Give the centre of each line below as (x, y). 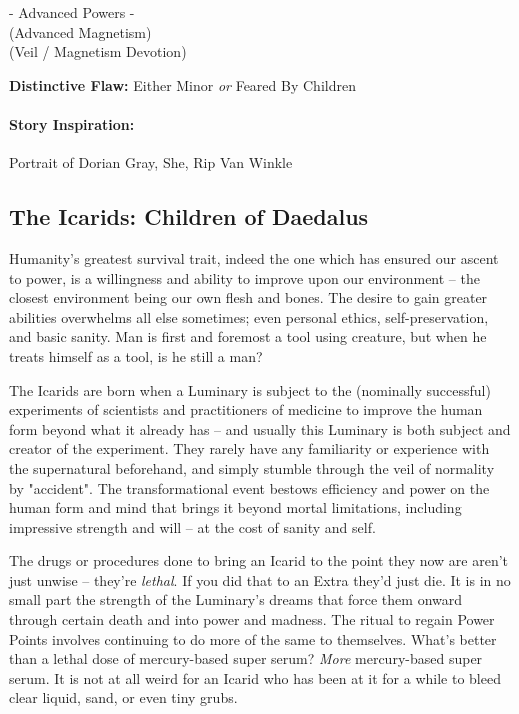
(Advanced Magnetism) (80, 31)
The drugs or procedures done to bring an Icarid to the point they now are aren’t (259, 560)
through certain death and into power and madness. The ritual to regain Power (252, 619)
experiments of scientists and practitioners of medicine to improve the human (246, 409)
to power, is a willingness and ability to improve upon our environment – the (244, 277)
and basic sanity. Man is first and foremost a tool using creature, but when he (248, 336)
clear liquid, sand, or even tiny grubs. (123, 697)
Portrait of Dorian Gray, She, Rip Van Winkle (151, 162)
